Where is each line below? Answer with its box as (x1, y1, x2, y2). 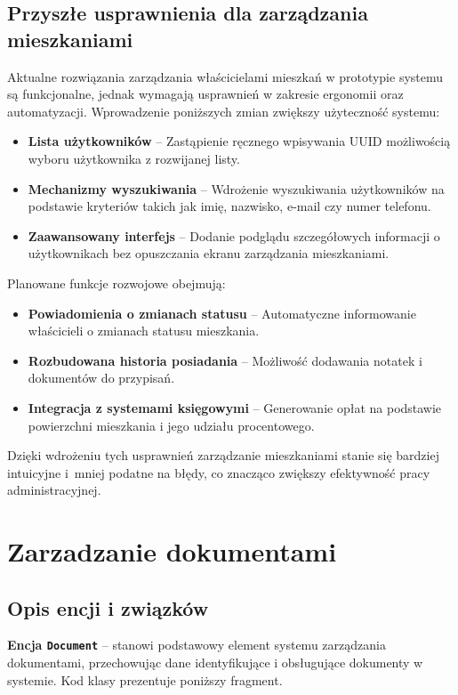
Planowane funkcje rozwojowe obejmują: (7, 273, 226, 292)
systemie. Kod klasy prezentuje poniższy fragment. (7, 670, 283, 689)
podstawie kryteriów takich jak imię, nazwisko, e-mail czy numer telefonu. (28, 197, 431, 215)
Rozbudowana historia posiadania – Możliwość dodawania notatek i (28, 351, 422, 369)
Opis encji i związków (7, 594, 209, 621)
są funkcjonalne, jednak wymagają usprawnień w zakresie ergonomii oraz (7, 85, 404, 103)
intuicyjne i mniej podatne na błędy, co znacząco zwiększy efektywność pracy (7, 463, 430, 481)
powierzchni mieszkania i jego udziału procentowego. (28, 416, 315, 434)
